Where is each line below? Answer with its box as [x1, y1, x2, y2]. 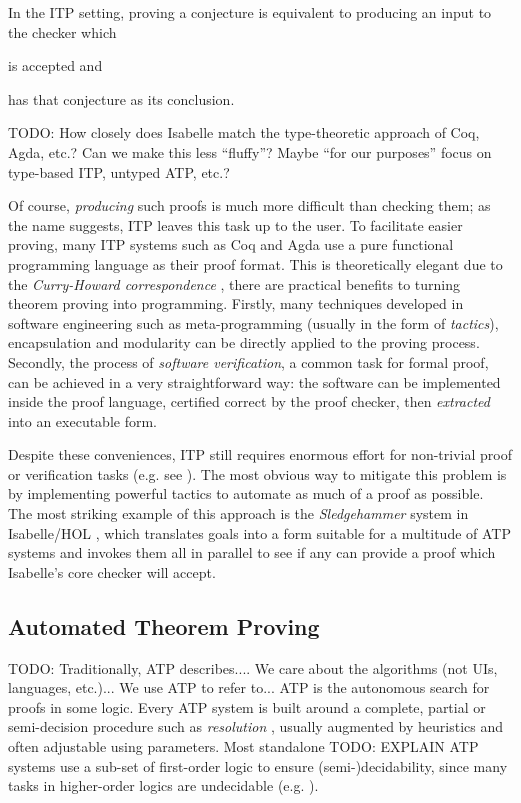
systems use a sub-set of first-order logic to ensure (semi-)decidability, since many [8, 755, 508, 776]
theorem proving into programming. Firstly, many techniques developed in [8, 293, 464, 314]
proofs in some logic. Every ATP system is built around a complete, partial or [8, 696, 486, 717]
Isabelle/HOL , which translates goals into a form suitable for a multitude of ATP [8, 522, 511, 543]
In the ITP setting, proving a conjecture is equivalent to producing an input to [8, 2, 492, 22]
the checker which [8, 21, 117, 42]
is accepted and [8, 55, 103, 76]
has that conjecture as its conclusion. [8, 88, 235, 109]
